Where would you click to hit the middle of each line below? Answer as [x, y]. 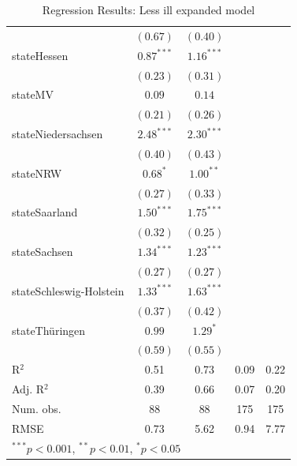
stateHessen [40, 55]
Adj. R [28, 389]
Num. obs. [37, 408]
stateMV [33, 94]
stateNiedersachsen [58, 134]
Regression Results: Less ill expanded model [148, 9]
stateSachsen [43, 252]
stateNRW [37, 173]
